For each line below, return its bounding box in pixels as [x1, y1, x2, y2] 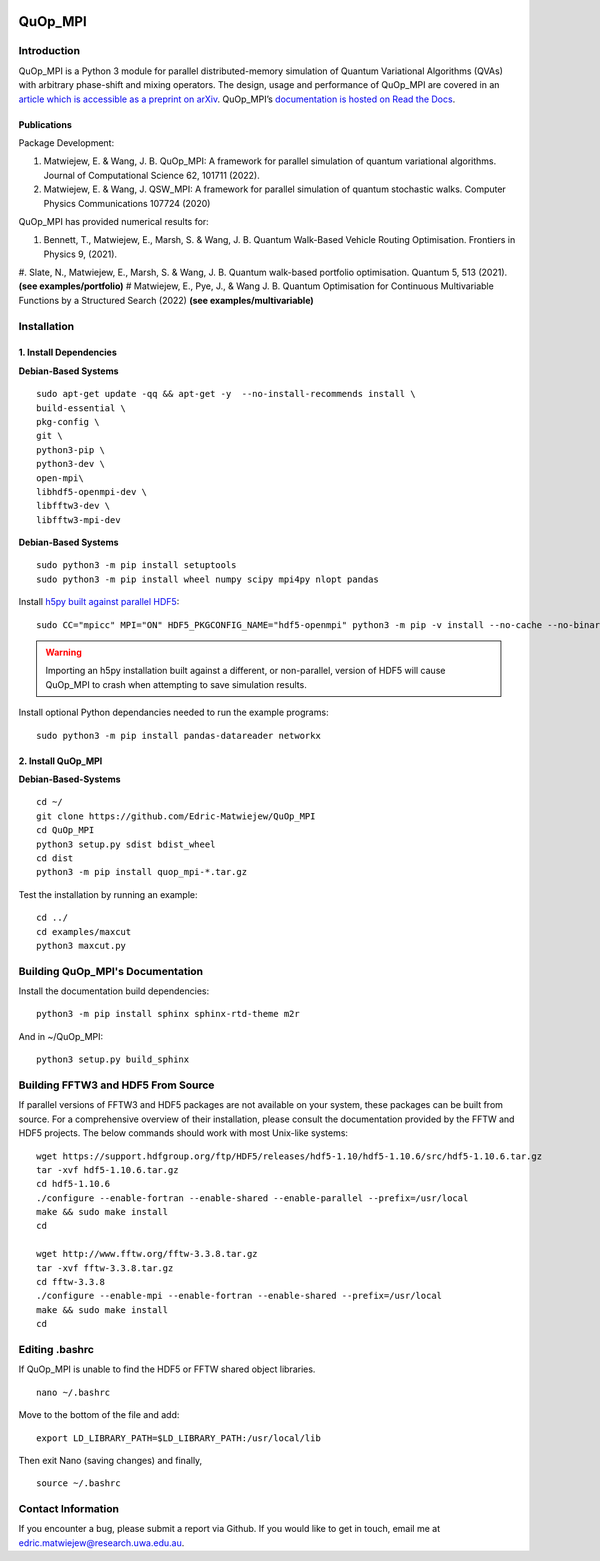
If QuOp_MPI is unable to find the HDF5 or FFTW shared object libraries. [18, 1363, 316, 1375]
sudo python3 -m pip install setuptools [36, 560, 237, 571]
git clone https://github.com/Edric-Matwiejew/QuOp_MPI [36, 810, 316, 822]
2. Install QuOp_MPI [18, 755, 103, 767]
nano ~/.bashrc [36, 1386, 111, 1398]
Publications [18, 118, 72, 130]
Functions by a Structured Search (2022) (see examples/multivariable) [18, 294, 314, 306]
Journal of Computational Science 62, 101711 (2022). [43, 169, 260, 181]
